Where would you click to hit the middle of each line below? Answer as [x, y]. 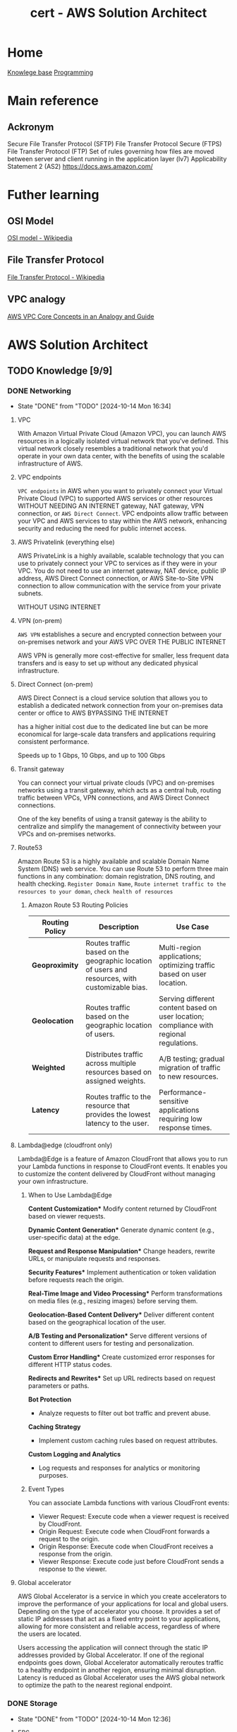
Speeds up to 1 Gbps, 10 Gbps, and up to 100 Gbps [91, 755]
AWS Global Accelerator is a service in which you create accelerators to [122, 1596]
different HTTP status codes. [70, 1365]
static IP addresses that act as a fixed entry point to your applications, [119, 1619]
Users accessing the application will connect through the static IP [113, 1648]
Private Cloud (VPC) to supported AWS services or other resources [115, 499]
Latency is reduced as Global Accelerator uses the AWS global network [121, 1678]
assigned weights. [116, 1081]
